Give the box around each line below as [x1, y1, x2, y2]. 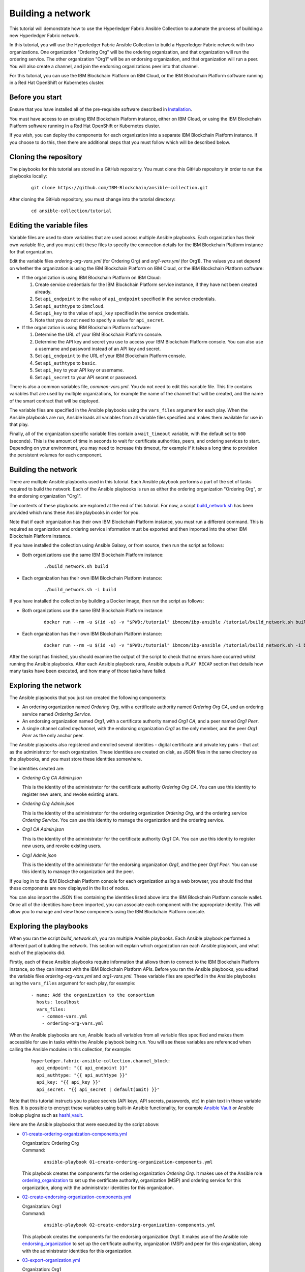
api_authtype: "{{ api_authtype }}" [36, 1072, 128, 1078]
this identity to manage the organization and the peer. [22, 869, 134, 875]
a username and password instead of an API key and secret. [35, 345, 161, 352]
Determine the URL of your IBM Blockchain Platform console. [35, 331, 163, 338]
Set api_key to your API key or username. [35, 367, 124, 373]
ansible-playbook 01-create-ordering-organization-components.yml [44, 1159, 213, 1165]
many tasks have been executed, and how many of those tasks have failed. [9, 668, 167, 674]
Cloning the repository [9, 153, 82, 161]
